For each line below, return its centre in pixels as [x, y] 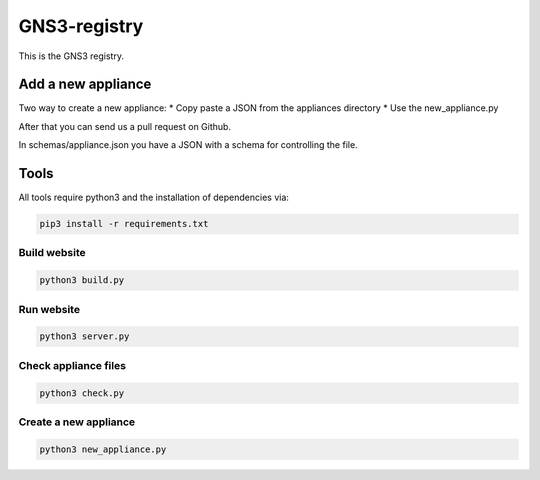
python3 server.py [84, 336]
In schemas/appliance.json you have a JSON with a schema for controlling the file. [188, 145]
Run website [49, 309]
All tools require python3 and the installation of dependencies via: [154, 197]
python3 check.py [82, 393]
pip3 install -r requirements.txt [124, 224]
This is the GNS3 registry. [71, 56]
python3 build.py [82, 280]
